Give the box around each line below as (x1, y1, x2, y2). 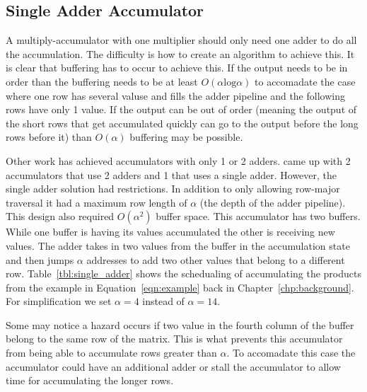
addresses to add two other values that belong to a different (86, 252, 345, 267)
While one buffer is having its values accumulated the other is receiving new (6, 224, 335, 239)
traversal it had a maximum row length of (6, 195, 187, 209)
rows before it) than (6, 129, 92, 144)
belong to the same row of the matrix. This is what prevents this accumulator (6, 331, 343, 346)
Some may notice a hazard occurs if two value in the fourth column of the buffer (6, 317, 354, 332)
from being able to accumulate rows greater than (6, 345, 217, 360)
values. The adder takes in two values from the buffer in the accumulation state (6, 238, 350, 253)
